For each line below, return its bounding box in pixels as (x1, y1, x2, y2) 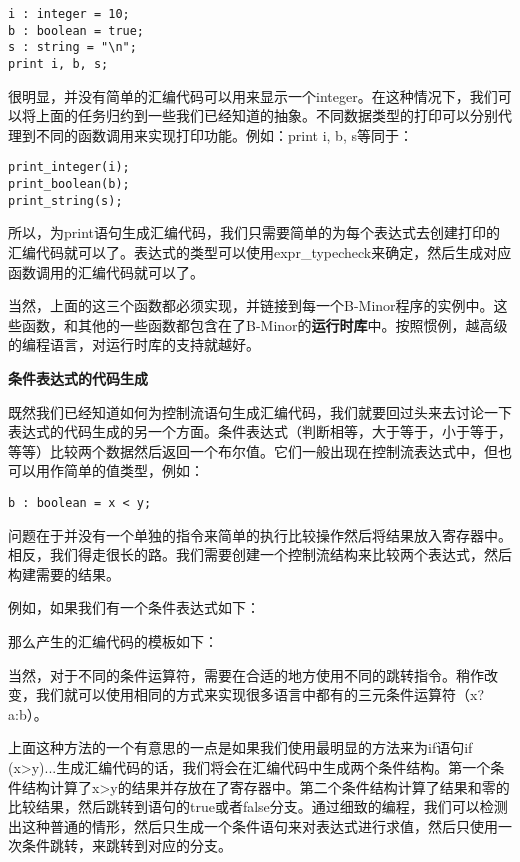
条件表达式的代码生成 (8, 367, 148, 388)
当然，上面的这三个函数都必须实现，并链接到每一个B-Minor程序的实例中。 (8, 295, 494, 316)
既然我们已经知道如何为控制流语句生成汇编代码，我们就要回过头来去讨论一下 (8, 401, 512, 422)
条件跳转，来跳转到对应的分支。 (21, 835, 232, 856)
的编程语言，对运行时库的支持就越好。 (8, 334, 260, 355)
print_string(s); (8, 193, 123, 208)
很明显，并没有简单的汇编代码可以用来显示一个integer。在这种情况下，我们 (8, 85, 498, 106)
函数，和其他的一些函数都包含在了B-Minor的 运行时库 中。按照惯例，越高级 (21, 314, 508, 335)
